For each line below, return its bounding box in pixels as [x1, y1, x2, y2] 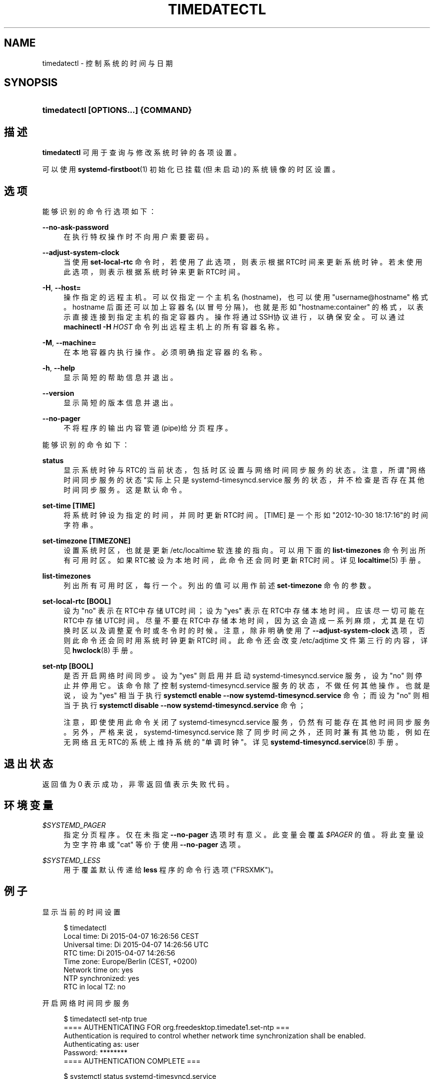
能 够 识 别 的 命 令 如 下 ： [42, 440, 129, 449]
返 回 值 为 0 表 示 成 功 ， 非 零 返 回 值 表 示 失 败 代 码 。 [42, 779, 233, 788]
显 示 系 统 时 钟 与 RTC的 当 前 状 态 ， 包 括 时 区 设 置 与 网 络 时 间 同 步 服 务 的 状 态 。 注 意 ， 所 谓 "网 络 [63, 466, 426, 475]
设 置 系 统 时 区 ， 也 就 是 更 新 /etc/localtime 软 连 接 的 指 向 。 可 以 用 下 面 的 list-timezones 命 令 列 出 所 [63, 546, 426, 555]
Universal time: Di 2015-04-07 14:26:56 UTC [63, 940, 209, 949]
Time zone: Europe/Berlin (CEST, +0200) [63, 957, 197, 966]
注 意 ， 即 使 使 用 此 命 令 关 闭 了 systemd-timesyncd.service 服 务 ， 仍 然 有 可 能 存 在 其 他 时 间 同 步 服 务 [63, 718, 430, 727]
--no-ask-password [42, 223, 109, 232]
